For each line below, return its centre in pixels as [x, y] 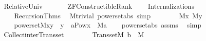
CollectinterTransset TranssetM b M [74, 34]
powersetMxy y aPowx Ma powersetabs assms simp [108, 25]
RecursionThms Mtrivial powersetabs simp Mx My [108, 15]
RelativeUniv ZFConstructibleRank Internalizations [99, 6]
